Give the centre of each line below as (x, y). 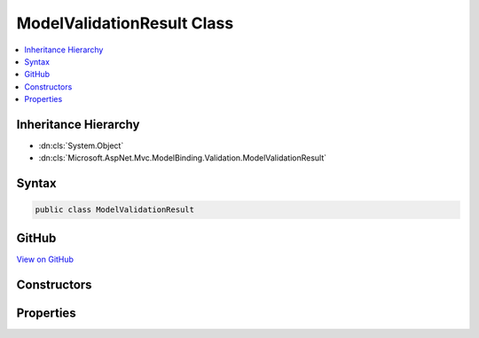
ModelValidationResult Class (125, 23)
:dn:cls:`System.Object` (81, 145)
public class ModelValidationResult (115, 210)
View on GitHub (45, 259)
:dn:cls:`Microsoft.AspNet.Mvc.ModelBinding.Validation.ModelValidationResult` (183, 158)
